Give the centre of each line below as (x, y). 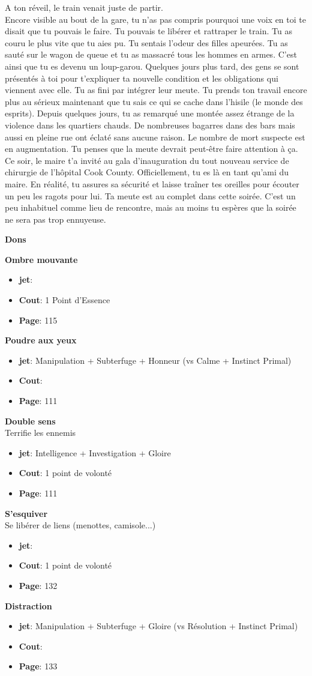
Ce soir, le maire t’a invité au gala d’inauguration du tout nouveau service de (147, 160)
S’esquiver (26, 513)
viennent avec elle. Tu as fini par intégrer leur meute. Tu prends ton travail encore (156, 90)
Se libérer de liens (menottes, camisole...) (80, 525)
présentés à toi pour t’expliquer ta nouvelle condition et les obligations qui (142, 78)
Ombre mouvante (41, 259)
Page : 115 (38, 320)
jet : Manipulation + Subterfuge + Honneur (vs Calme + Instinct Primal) (155, 360)
